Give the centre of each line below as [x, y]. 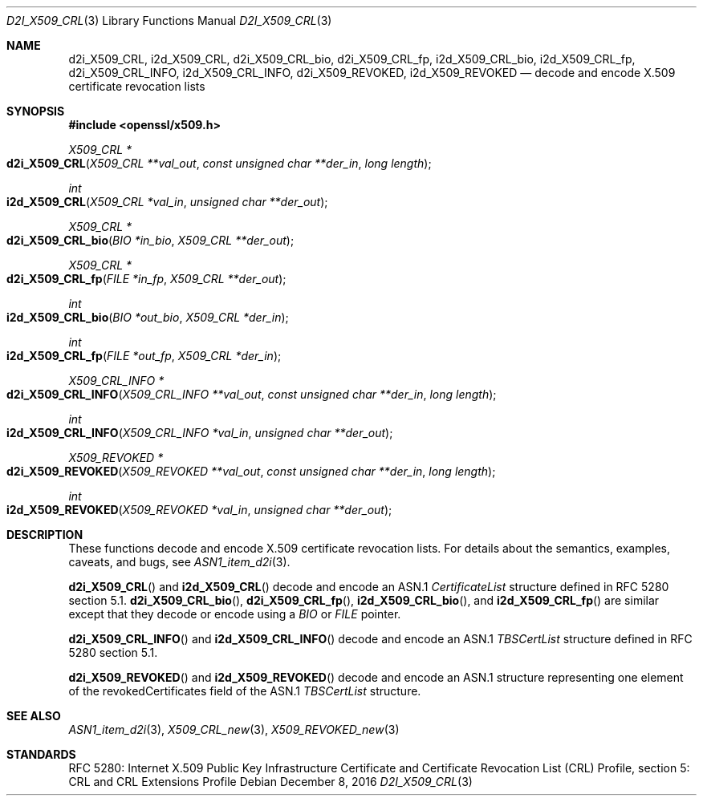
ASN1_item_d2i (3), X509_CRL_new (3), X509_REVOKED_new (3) [234, 729]
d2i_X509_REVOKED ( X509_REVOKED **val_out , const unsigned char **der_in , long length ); [251, 471]
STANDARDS [41, 754]
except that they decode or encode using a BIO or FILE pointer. [235, 614]
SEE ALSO [34, 716]
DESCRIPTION [45, 535]
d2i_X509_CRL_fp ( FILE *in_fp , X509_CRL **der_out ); [146, 279]
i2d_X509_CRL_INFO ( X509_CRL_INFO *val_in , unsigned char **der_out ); [200, 433]
